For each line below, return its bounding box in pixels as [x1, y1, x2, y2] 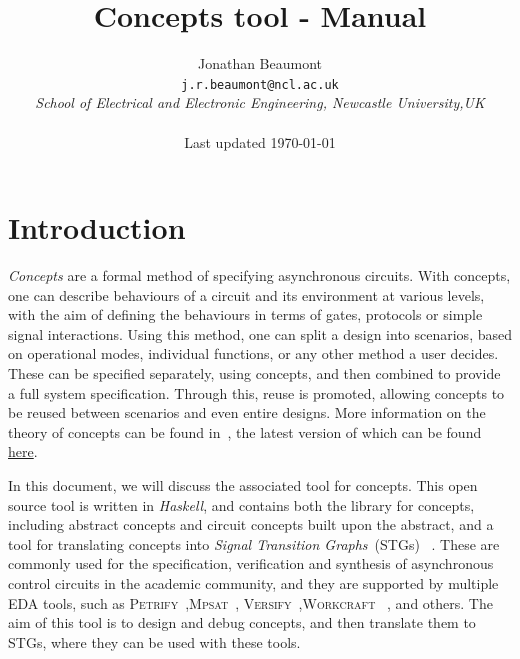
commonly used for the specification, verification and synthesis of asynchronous [8, 553, 494, 574]
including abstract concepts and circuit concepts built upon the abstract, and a [8, 514, 494, 535]
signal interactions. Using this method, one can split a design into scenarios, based [8, 323, 512, 344]
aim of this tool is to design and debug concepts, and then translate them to [8, 612, 476, 633]
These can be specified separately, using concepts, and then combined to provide [8, 363, 501, 384]
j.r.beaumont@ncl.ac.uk [181, 77, 339, 92]
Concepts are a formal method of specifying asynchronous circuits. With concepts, [8, 265, 511, 286]
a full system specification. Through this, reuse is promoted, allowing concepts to [8, 382, 505, 403]
